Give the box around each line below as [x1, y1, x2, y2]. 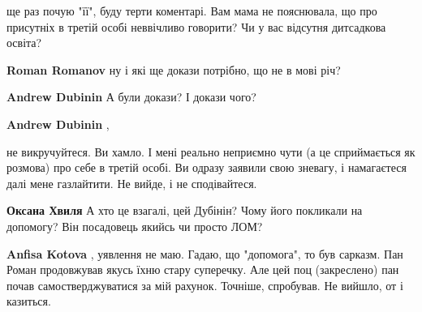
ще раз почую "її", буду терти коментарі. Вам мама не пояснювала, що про [6, 2, 377, 19]
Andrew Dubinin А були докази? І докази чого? [6, 88, 256, 105]
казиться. [6, 293, 51, 310]
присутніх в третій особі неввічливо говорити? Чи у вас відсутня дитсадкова [6, 18, 386, 35]
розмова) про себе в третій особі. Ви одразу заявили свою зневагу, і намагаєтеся [6, 159, 407, 176]
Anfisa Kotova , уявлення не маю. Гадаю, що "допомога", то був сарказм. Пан [6, 245, 403, 262]
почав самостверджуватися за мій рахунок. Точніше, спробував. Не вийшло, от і [6, 276, 403, 293]
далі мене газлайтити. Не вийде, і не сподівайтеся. [6, 174, 257, 191]
